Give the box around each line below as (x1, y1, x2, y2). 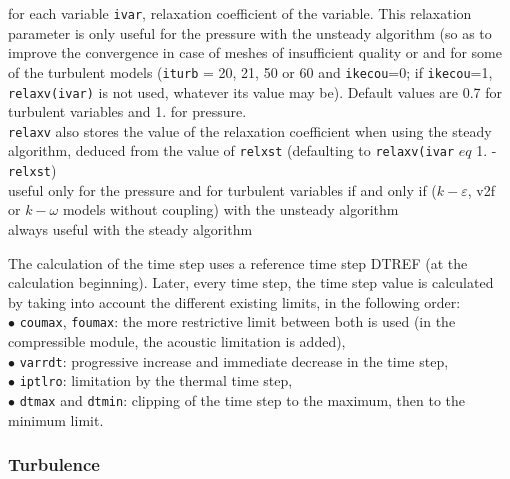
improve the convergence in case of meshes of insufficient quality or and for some (8, 42, 502, 63)
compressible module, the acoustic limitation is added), (8, 330, 346, 351)
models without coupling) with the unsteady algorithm (62, 199, 399, 220)
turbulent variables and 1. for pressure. (8, 101, 247, 122)
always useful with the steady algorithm (8, 218, 253, 239)
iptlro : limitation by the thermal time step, (19, 370, 293, 391)
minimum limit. (8, 409, 104, 430)
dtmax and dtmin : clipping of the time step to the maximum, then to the (19, 389, 466, 410)
